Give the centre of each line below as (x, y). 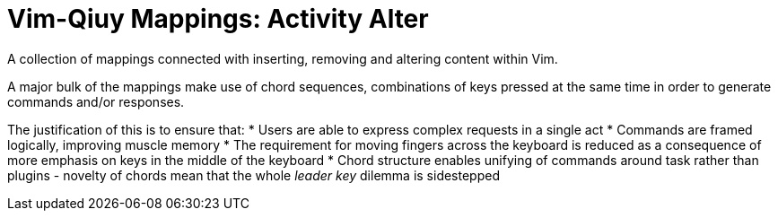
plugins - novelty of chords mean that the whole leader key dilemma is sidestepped (254, 175)
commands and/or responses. (96, 101)
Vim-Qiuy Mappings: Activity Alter (218, 19)
